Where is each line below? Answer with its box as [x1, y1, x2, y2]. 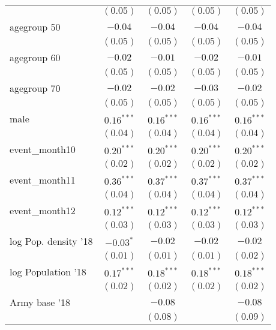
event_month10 [10, 142, 76, 156]
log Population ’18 [10, 265, 86, 278]
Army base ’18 [10, 295, 71, 309]
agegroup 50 [10, 20, 61, 34]
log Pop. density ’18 [10, 234, 93, 248]
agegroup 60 [10, 50, 61, 64]
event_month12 [10, 203, 76, 217]
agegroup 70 [10, 81, 61, 95]
